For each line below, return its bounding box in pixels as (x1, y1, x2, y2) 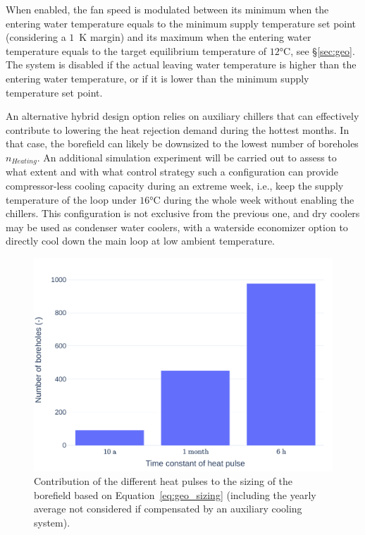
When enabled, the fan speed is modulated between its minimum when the (6, 2, 329, 16)
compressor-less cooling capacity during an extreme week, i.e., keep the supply (6, 178, 344, 192)
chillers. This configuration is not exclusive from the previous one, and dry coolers (6, 206, 360, 221)
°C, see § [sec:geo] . (279, 43, 355, 58)
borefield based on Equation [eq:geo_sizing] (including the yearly (34, 487, 316, 502)
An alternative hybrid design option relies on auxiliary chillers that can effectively (6, 109, 359, 123)
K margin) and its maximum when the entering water (79, 30, 311, 44)
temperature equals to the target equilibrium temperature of (6, 43, 267, 58)
